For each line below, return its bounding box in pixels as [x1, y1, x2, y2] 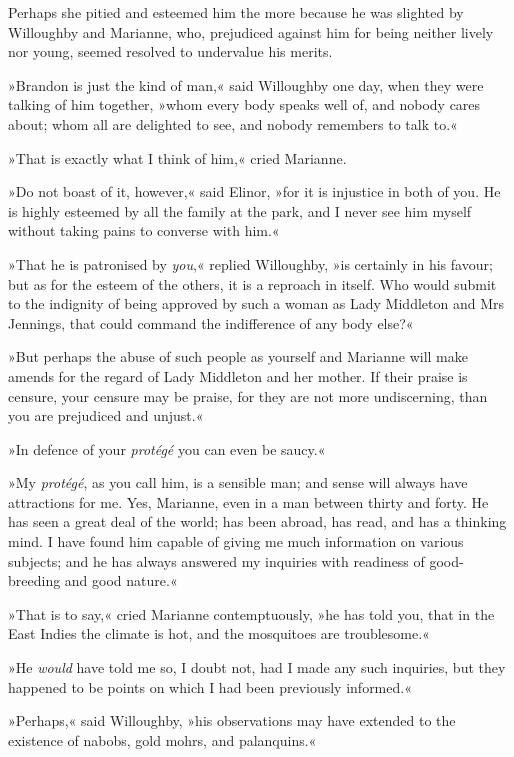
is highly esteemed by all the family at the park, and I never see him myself [8, 200, 472, 221]
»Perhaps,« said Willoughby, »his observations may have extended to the [8, 710, 456, 731]
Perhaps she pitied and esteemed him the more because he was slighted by [8, 2, 464, 22]
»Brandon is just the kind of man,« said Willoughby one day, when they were [8, 74, 484, 95]
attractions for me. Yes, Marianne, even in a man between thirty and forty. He [8, 491, 489, 512]
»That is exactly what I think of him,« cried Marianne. [8, 147, 347, 168]
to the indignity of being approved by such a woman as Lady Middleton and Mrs [8, 293, 504, 314]
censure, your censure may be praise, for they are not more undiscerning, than [8, 385, 488, 406]
